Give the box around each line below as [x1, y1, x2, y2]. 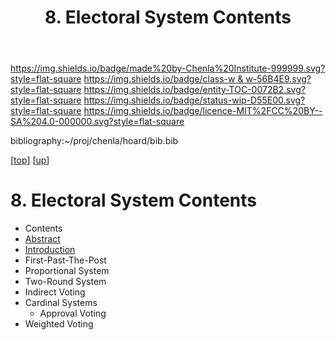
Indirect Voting [24, 286, 86, 298]
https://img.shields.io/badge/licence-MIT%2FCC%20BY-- [83, 105, 323, 117]
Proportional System [24, 265, 110, 277]
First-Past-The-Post [24, 254, 107, 266]
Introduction [24, 244, 76, 256]
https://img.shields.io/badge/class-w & [83, 73, 244, 85]
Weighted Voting [24, 318, 94, 330]
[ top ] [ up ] [10, 154, 50, 166]
